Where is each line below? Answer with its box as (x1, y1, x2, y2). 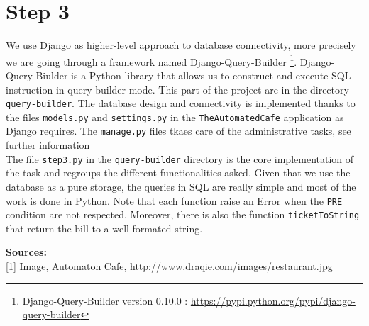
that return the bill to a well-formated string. (6, 220, 203, 235)
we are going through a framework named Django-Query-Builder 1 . (6, 52, 297, 69)
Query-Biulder (6, 67, 68, 82)
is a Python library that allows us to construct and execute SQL (71, 67, 351, 82)
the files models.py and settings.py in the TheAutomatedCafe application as (6, 109, 344, 124)
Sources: (6, 244, 47, 259)
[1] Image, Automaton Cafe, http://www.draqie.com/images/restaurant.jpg (6, 259, 333, 274)
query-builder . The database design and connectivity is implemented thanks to (6, 96, 356, 111)
